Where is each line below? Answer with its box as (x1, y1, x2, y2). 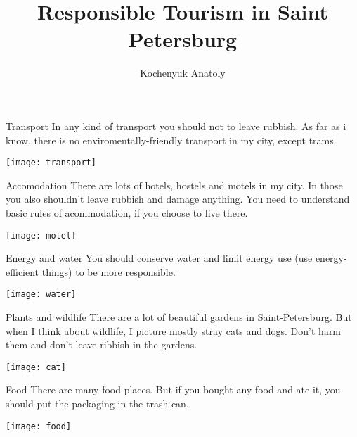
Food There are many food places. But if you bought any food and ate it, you (6, 382, 341, 397)
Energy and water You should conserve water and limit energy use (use (6, 251, 313, 265)
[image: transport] (6, 158, 96, 168)
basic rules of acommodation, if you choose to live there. (6, 205, 248, 220)
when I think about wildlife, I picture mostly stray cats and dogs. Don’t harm (6, 323, 342, 338)
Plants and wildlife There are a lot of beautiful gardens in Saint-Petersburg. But (6, 310, 352, 324)
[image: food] (6, 421, 72, 431)
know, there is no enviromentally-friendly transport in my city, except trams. (6, 132, 337, 147)
